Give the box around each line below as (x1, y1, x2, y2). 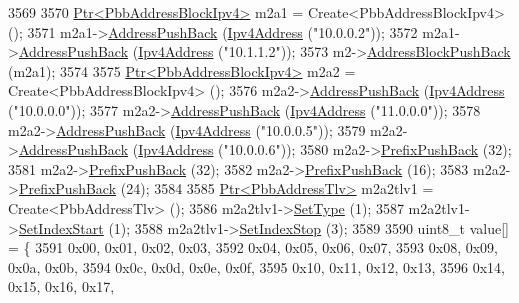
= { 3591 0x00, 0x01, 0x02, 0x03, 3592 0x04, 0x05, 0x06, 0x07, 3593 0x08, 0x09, (8, 237, 498, 258)
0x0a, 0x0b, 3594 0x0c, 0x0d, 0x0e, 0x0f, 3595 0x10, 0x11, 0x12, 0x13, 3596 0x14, (8, 256, 506, 277)
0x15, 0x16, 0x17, (8, 276, 115, 297)
